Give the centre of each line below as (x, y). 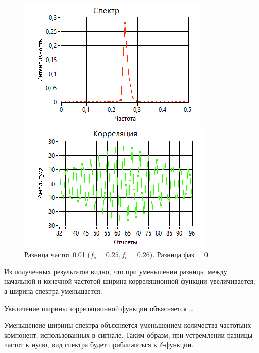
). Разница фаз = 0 (179, 254)
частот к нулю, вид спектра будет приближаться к (81, 345)
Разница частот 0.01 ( (57, 254)
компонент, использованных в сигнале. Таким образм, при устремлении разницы (128, 335)
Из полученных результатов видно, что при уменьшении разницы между (116, 271)
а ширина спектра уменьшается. (53, 291)
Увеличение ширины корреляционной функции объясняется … (99, 308)
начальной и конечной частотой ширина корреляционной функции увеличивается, (130, 281)
